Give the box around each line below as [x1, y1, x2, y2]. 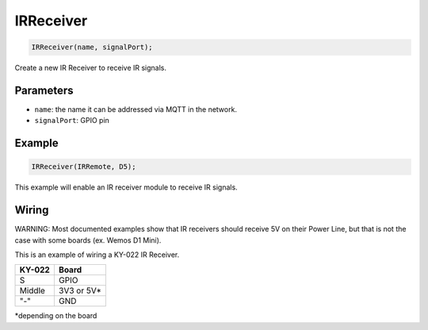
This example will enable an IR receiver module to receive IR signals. [14, 182, 238, 192]
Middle [19, 286, 45, 297]
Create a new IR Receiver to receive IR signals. [14, 63, 166, 73]
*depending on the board [14, 311, 97, 320]
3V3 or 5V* [58, 286, 102, 297]
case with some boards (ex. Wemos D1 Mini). [14, 235, 162, 245]
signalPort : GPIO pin [34, 116, 110, 125]
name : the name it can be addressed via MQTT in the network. [34, 105, 238, 114]
